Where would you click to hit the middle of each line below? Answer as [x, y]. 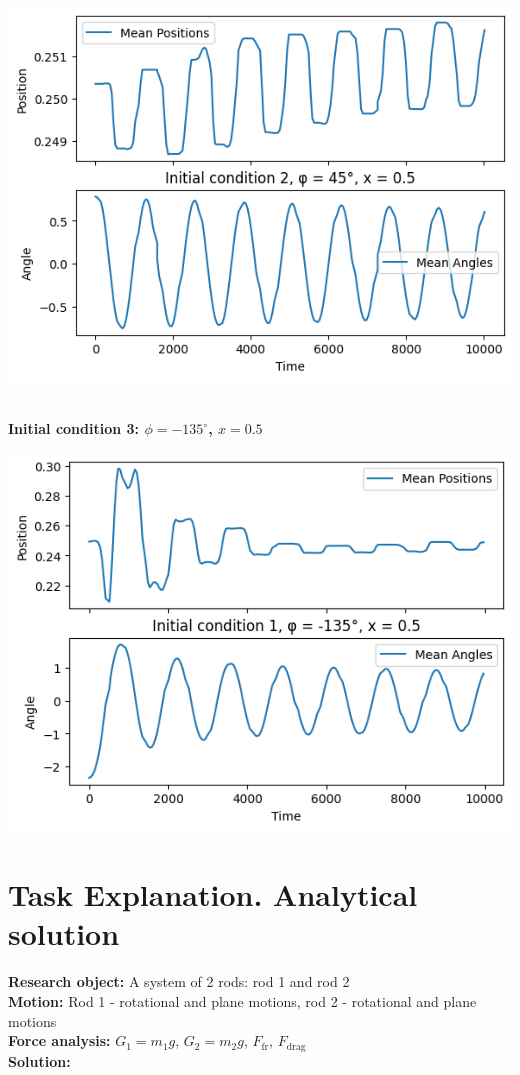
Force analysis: [59, 1040]
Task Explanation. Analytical [213, 894]
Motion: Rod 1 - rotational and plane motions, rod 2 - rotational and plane [242, 1000]
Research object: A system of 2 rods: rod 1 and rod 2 [179, 981]
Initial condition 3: [74, 428]
